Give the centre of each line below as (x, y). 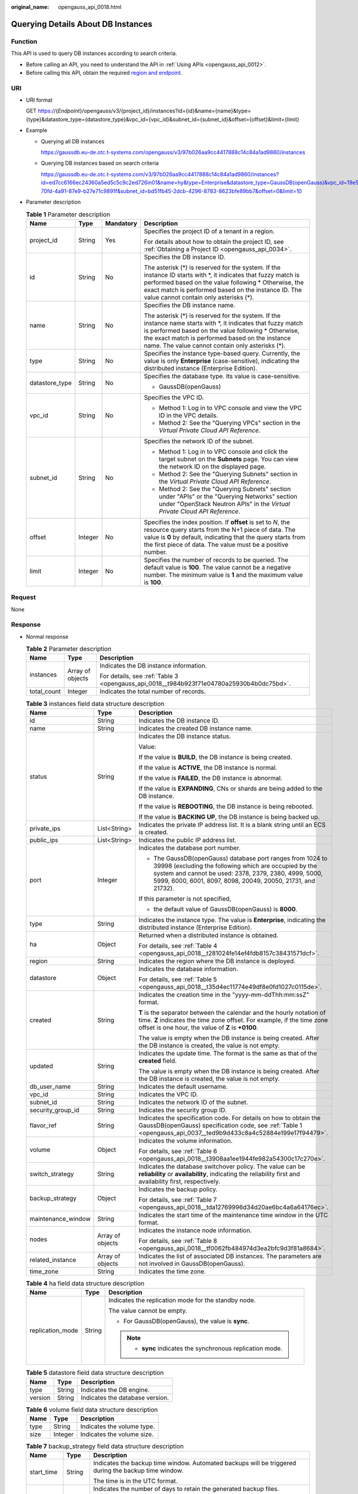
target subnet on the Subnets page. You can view (229, 459)
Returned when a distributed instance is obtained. (208, 935)
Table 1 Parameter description (68, 214)
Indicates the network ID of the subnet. (193, 1102)
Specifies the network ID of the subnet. (199, 441)
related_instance (53, 1260)
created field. (158, 1061)
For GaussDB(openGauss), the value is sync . (186, 1321)
